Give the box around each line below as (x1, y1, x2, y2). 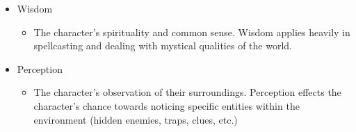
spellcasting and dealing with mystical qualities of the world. (33, 38, 292, 53)
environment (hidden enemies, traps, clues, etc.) (33, 112, 238, 126)
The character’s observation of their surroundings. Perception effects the (33, 85, 341, 99)
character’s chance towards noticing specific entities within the (33, 98, 300, 113)
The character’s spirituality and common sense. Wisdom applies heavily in (33, 24, 350, 39)
